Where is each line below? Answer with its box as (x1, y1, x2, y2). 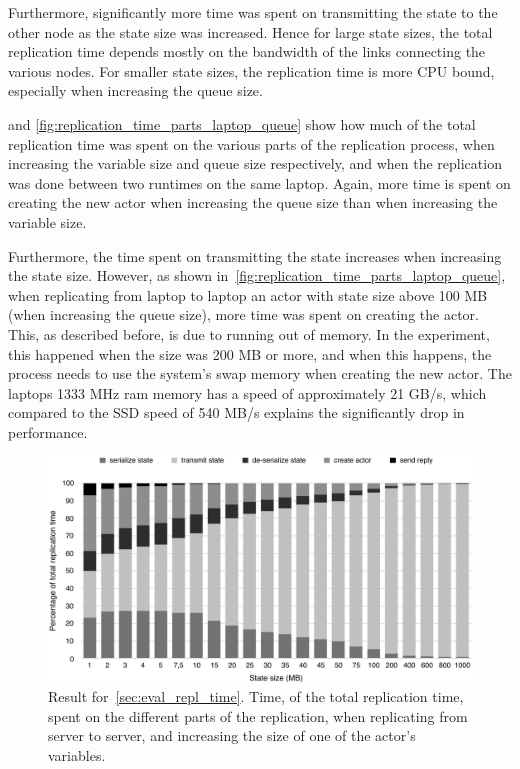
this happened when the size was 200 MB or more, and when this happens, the (8, 343, 492, 364)
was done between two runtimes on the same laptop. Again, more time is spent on (8, 172, 511, 193)
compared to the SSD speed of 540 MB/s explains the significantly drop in (8, 402, 465, 423)
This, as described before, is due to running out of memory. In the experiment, (8, 323, 490, 344)
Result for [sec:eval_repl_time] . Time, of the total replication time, (48, 686, 464, 707)
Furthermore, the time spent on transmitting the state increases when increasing (8, 245, 502, 266)
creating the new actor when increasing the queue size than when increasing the (8, 192, 498, 213)
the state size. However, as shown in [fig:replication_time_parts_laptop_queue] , (8, 265, 506, 286)
